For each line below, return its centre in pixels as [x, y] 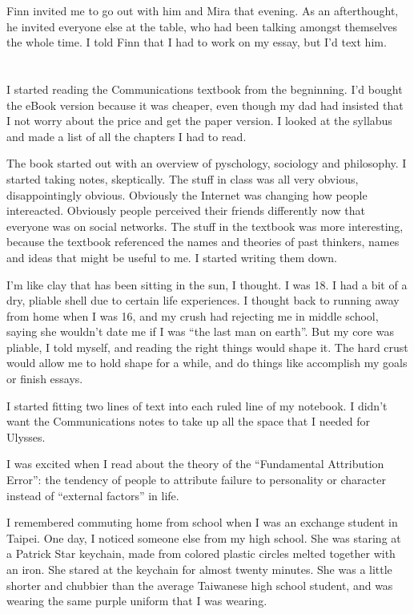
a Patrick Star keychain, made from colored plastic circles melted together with [201, 553]
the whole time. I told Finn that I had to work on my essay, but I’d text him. [197, 42]
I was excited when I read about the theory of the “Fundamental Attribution [195, 464]
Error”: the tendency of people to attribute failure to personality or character [196, 480]
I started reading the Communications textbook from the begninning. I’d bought [205, 89]
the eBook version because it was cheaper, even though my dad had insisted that [205, 105]
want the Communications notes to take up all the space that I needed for [189, 421]
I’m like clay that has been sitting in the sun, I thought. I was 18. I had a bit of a [207, 284]
